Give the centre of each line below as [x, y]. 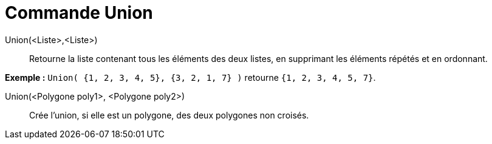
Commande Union [79, 13]
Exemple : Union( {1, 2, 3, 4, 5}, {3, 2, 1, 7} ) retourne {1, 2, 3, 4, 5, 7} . [190, 77]
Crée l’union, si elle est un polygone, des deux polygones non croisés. [169, 115]
